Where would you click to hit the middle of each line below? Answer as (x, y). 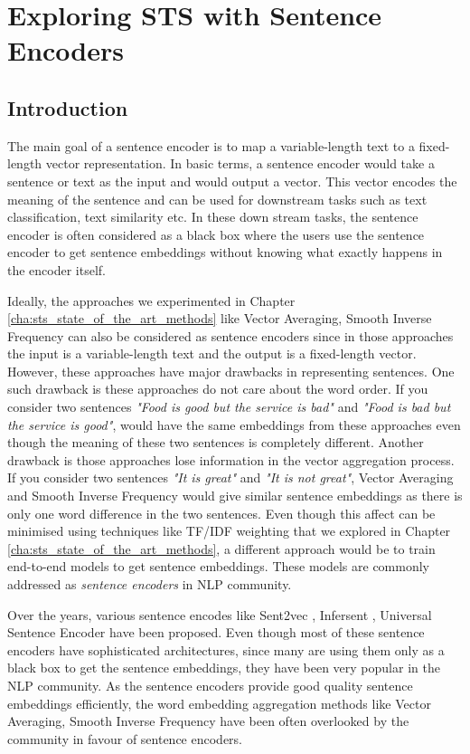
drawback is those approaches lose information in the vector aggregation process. (231, 459)
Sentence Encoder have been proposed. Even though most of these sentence (216, 632)
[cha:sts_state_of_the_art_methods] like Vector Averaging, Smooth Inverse (220, 318)
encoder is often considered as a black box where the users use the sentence (216, 234)
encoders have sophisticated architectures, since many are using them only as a (226, 649)
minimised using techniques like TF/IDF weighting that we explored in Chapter (229, 531)
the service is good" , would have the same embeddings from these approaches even (234, 424)
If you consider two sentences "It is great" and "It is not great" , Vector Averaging (230, 477)
